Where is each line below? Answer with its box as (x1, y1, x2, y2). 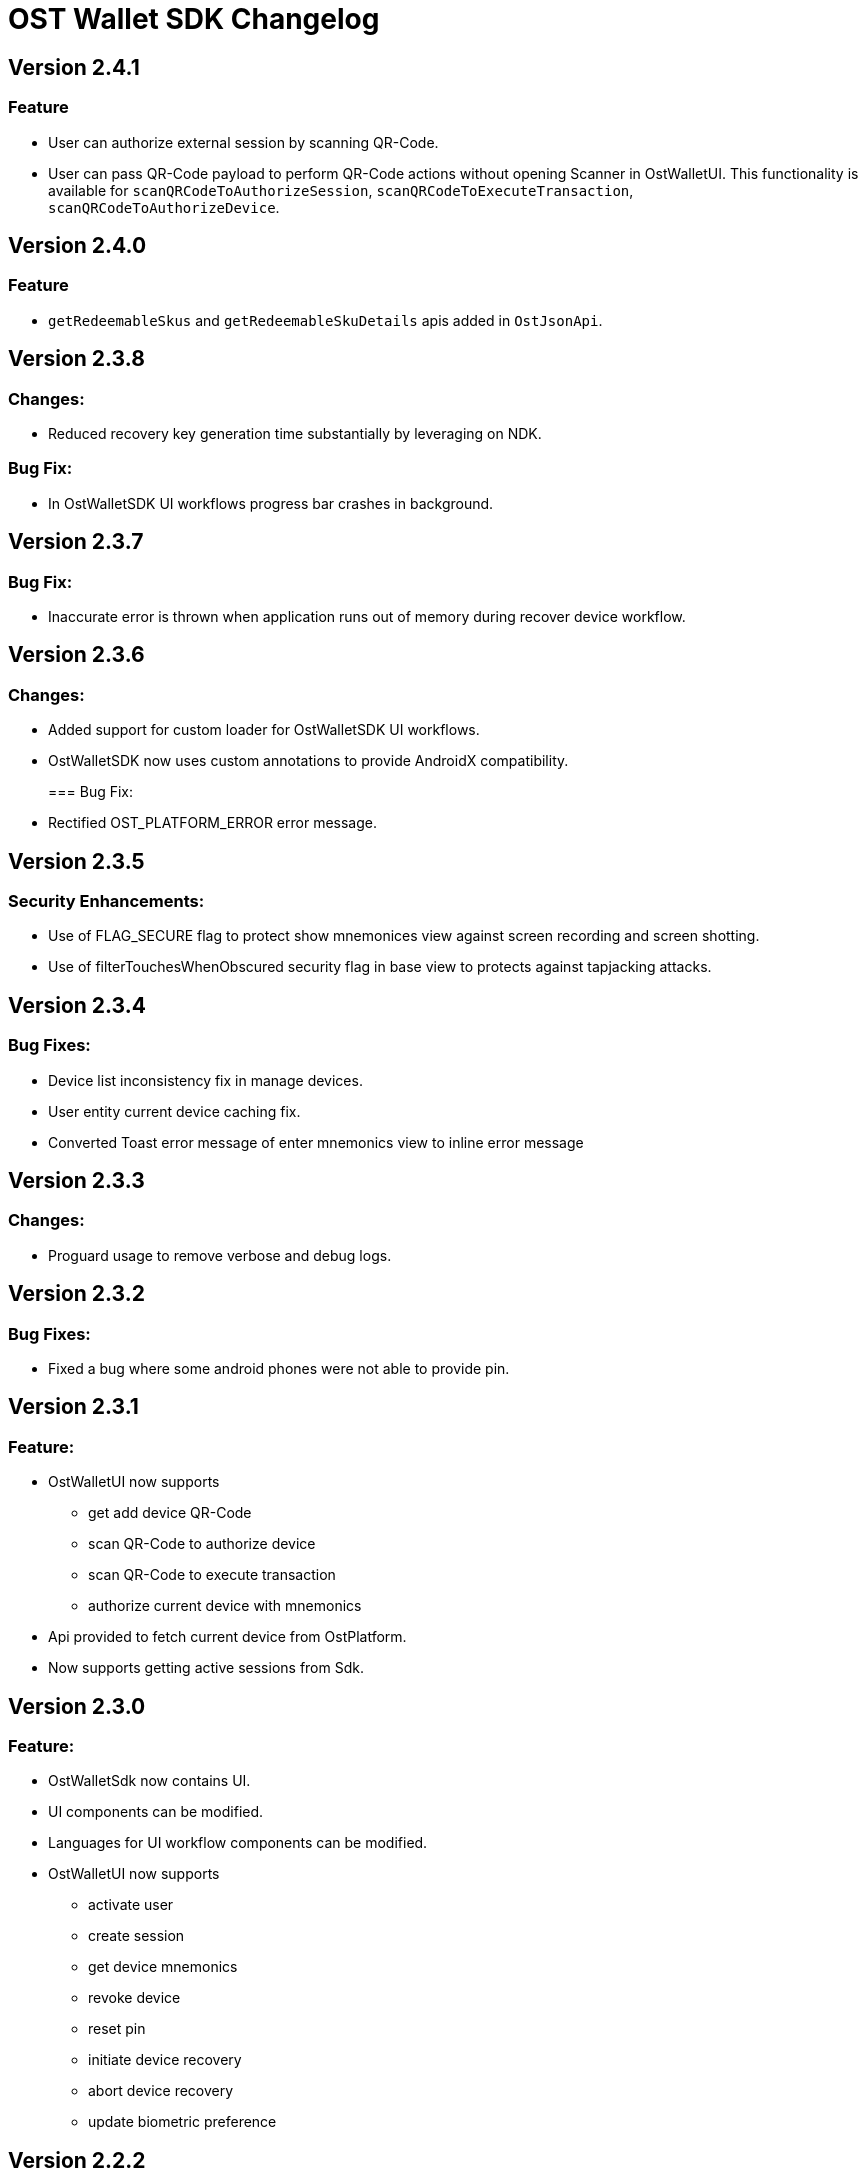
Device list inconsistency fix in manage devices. (48, 1071, 363, 1089)
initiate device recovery (88, 2051, 242, 2069)
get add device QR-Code (88, 1504, 252, 1522)
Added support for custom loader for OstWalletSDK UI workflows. (48, 721, 480, 739)
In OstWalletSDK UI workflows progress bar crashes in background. (48, 494, 494, 512)
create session (88, 1927, 185, 1945)
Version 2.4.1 (8, 54, 140, 80)
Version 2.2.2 (8, 2147, 146, 2173)
